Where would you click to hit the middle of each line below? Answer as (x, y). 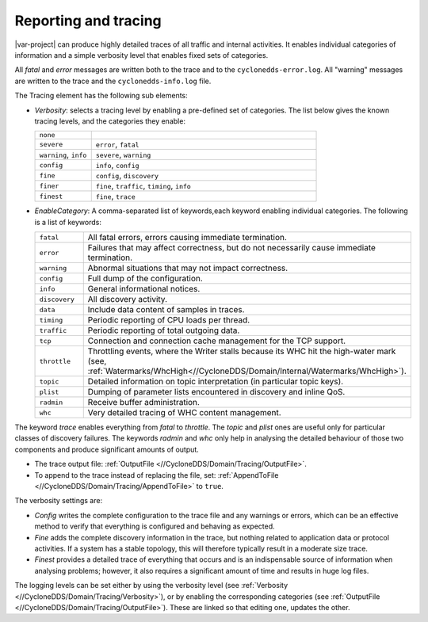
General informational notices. (144, 289)
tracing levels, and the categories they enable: (110, 121)
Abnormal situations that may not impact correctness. (188, 268)
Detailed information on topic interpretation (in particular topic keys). (216, 382)
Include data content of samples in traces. (166, 310)
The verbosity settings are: (59, 501)
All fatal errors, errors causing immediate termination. (187, 238)
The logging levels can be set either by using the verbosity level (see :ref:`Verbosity (151, 586)
